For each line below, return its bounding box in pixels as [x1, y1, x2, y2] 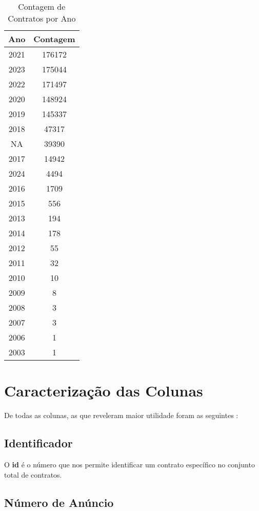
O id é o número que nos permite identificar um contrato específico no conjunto [4, 459, 255, 469]
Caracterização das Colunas [4, 380, 203, 401]
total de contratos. [4, 469, 62, 480]
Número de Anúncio [4, 494, 114, 510]
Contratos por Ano [8, 12, 76, 24]
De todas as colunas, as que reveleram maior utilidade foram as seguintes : [4, 410, 238, 421]
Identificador [4, 435, 73, 451]
